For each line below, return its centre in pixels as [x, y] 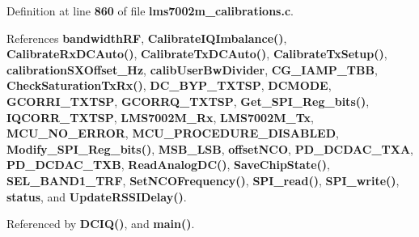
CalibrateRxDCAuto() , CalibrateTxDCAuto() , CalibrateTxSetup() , [197, 54]
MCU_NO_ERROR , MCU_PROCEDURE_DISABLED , [173, 133]
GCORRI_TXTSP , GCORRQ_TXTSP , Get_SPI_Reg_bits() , [188, 101]
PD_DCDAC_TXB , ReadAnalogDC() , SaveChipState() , [168, 165]
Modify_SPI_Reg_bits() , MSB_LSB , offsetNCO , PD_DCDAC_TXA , [210, 148]
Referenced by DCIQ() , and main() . [101, 224]
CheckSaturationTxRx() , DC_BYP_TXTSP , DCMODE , [169, 85]
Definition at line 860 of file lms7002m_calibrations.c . [150, 11]
